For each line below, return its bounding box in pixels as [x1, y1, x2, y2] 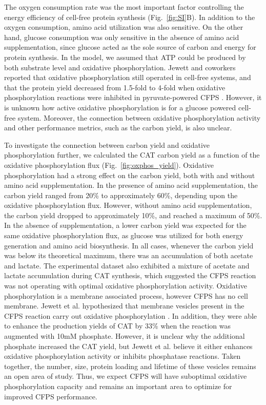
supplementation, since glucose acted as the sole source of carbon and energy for [4, 42, 256, 52]
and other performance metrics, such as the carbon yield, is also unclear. [4, 122, 232, 133]
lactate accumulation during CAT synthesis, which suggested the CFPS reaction [4, 270, 256, 281]
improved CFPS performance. [4, 391, 97, 401]
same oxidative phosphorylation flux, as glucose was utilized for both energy [4, 230, 243, 241]
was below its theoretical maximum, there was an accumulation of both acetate [4, 250, 253, 261]
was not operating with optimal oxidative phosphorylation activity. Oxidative [4, 280, 247, 291]
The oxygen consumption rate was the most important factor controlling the [4, 2, 244, 12]
